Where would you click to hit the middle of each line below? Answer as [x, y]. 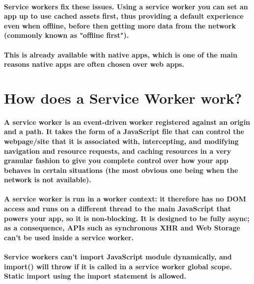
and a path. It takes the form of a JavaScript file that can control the [124, 131]
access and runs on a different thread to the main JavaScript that [117, 209]
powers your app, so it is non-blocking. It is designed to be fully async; [127, 218]
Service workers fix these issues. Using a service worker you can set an [126, 6]
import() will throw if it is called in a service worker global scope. [118, 266]
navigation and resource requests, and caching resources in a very [118, 151]
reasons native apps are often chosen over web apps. [94, 64]
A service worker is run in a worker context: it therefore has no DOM [125, 199]
